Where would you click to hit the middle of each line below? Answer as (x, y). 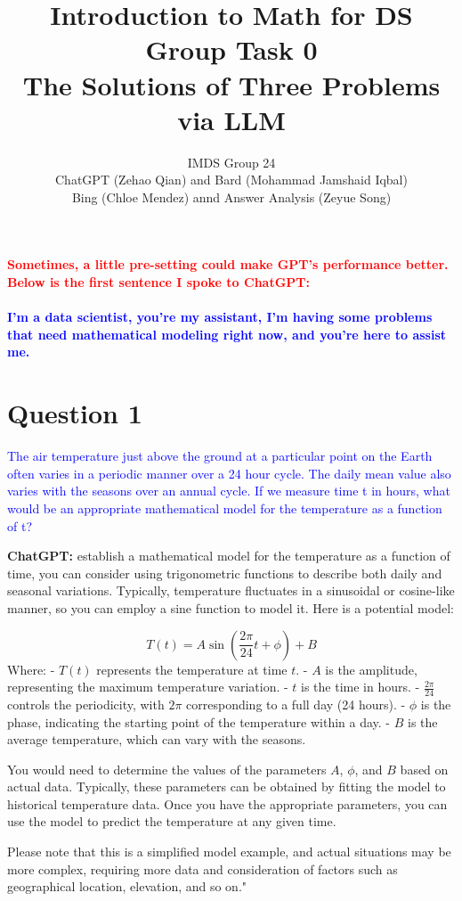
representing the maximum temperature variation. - (148, 687)
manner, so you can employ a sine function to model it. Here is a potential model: (231, 607)
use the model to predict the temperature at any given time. (172, 821)
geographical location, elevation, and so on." (127, 886)
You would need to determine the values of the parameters (167, 769)
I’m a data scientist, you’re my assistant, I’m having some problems (220, 317)
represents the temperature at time (192, 669)
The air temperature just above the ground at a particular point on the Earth (220, 456)
